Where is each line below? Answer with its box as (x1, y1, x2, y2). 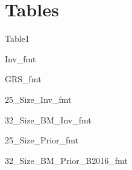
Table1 (5, 32, 30, 45)
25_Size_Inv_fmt (5, 93, 72, 105)
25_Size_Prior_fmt (5, 134, 79, 146)
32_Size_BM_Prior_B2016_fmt (5, 154, 128, 166)
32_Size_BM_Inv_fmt (5, 113, 92, 126)
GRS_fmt (5, 73, 42, 85)
